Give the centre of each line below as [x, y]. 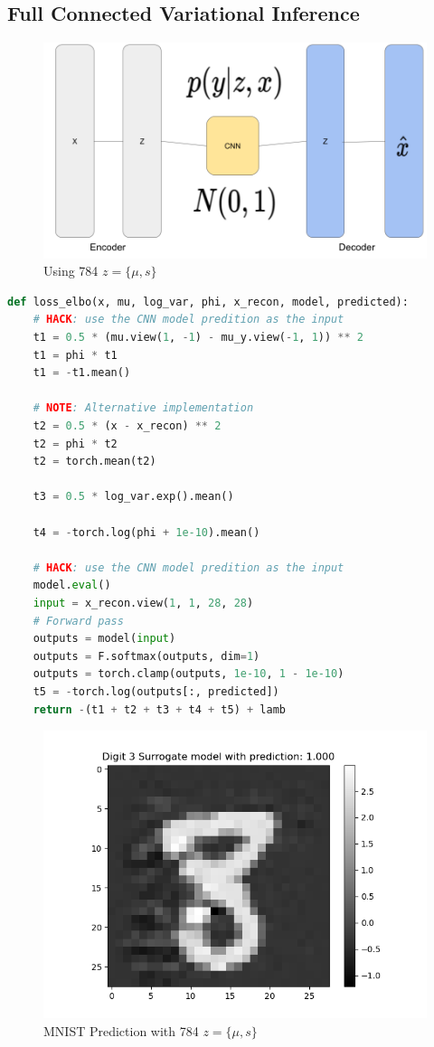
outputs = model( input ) [104, 639]
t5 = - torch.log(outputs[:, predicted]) [156, 691]
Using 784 [71, 271]
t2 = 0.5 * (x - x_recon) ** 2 [127, 426]
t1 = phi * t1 [75, 355]
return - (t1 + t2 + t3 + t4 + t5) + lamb [159, 709]
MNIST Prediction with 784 [121, 1030]
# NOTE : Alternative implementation [143, 408]
